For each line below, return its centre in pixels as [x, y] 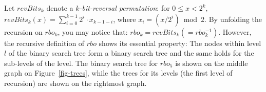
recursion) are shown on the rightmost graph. [75, 83]
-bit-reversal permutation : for [125, 8]
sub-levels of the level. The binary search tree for [81, 63]
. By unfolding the [233, 19]
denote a [60, 8]
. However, [235, 31]
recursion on [23, 31]
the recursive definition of [44, 43]
